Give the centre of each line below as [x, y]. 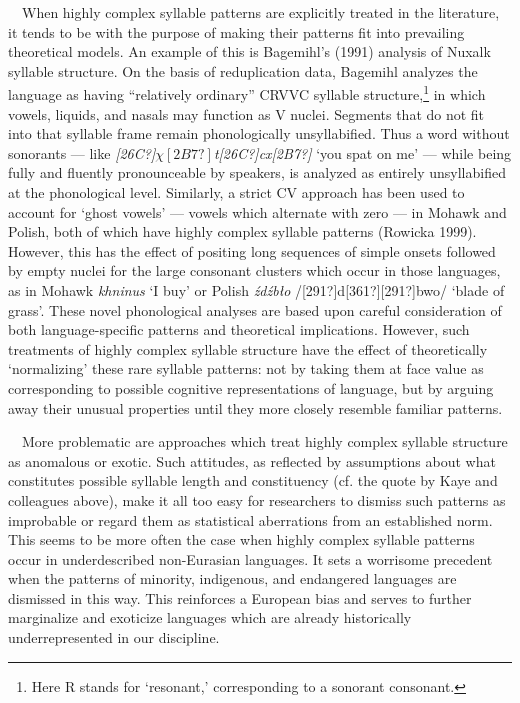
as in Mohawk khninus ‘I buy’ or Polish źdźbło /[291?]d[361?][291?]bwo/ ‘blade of [256, 289]
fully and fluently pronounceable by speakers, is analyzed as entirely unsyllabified [257, 172]
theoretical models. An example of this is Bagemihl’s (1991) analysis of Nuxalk [249, 51]
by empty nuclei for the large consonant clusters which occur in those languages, [254, 270]
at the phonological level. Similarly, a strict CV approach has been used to [236, 192]
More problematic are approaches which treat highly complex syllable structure [264, 441]
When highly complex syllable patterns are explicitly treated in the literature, [260, 12]
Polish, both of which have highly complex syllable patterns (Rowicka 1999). [242, 231]
